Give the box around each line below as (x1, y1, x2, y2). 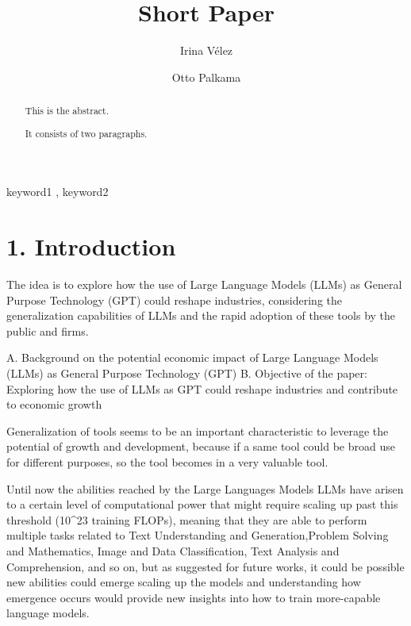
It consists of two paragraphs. (25, 126, 148, 140)
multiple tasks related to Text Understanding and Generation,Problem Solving (6, 527, 389, 543)
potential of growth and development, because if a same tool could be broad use (6, 438, 395, 455)
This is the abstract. (25, 104, 109, 117)
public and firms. (6, 322, 89, 339)
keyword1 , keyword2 (6, 183, 109, 200)
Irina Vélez (179, 42, 233, 59)
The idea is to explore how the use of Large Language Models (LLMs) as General (6, 276, 402, 293)
